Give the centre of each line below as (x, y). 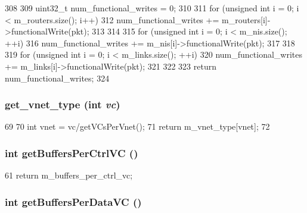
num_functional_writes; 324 (57, 78)
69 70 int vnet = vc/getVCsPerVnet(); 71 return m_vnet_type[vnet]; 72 (137, 126)
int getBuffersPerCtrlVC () (72, 153)
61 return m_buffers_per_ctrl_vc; (69, 175)
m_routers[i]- (246, 19)
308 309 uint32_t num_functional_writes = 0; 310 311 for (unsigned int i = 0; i (152, 8)
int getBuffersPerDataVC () (73, 201)
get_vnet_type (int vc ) (63, 104)
